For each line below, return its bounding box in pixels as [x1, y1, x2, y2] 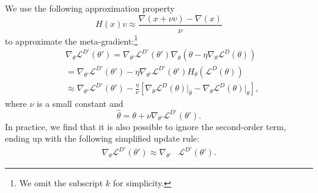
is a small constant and [37, 96, 124, 109]
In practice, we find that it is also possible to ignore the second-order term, [5, 120, 286, 133]
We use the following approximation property [5, 2, 175, 14]
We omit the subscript [19, 177, 103, 189]
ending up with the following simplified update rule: [5, 132, 199, 145]
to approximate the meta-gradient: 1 [5, 32, 138, 47]
